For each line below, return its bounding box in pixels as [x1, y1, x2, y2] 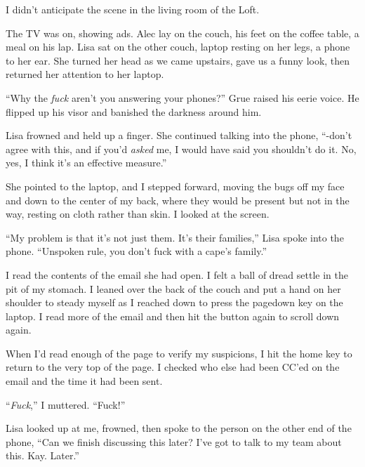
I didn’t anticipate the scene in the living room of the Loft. [6, 2, 260, 16]
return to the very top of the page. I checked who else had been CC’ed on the [6, 360, 340, 374]
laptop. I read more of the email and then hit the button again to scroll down [6, 308, 340, 323]
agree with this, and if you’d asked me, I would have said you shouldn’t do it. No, [6, 141, 357, 156]
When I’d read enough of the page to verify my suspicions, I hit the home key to [6, 346, 352, 360]
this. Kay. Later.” [6, 448, 79, 463]
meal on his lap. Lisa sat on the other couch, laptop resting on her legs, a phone [6, 39, 350, 54]
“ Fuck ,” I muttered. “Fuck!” [6, 397, 126, 412]
